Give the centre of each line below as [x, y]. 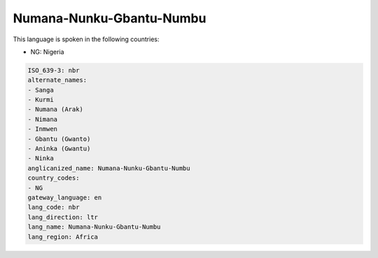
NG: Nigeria [47, 52]
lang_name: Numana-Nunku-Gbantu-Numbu [94, 227]
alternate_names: [57, 80]
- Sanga [41, 90]
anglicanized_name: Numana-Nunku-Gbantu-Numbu [109, 168]
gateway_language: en [65, 198]
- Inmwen [43, 129]
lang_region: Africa [63, 237]
